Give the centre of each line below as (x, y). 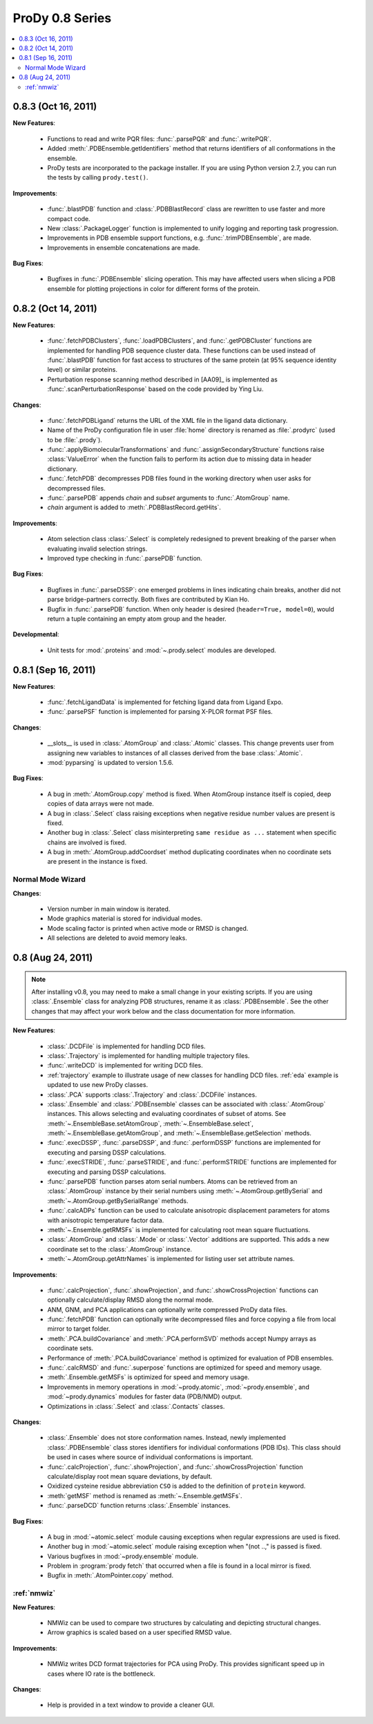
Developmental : (36, 634)
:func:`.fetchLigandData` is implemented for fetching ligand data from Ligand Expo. (165, 702)
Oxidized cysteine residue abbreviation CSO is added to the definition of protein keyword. (176, 1486)
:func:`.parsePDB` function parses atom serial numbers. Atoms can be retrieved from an (172, 1182)
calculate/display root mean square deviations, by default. (130, 1476)
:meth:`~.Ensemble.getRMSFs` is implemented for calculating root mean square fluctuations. (179, 1229)
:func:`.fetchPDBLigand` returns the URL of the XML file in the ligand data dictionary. (168, 420)
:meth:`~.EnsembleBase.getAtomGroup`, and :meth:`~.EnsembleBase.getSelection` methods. (180, 1133)
